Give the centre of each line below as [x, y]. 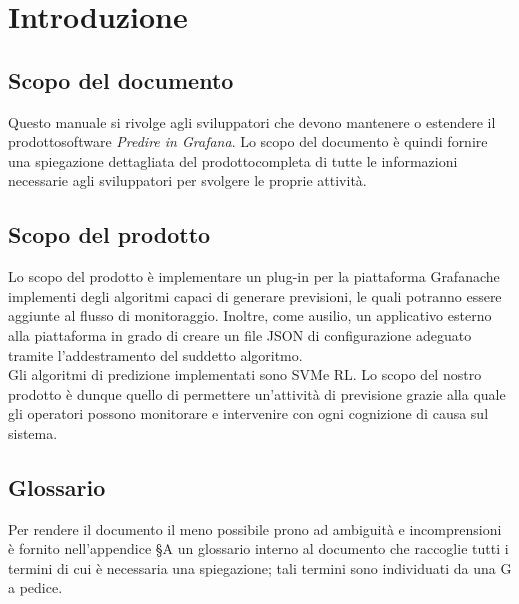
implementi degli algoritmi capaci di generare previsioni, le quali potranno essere [255, 295]
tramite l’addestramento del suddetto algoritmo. [155, 354]
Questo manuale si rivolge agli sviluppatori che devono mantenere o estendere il [252, 121]
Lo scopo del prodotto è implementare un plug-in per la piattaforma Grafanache [254, 276]
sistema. [33, 432]
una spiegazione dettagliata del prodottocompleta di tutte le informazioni [233, 160]
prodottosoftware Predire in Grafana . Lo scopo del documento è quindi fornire [248, 141]
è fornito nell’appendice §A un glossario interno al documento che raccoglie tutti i [258, 548]
